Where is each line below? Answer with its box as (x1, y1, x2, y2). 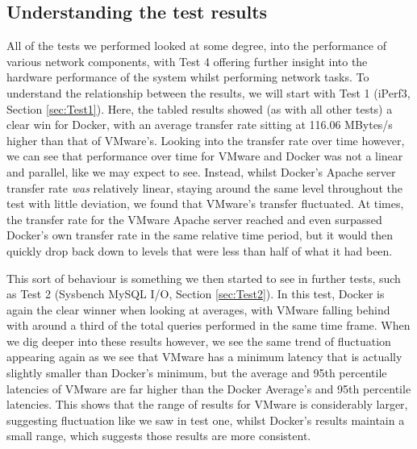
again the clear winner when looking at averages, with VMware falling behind (6, 301, 390, 318)
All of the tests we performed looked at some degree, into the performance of (6, 37, 386, 54)
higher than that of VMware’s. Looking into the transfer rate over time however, (6, 131, 405, 148)
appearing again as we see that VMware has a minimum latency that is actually (6, 348, 402, 365)
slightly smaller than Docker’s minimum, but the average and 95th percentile (6, 364, 387, 381)
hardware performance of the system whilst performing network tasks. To (6, 69, 369, 85)
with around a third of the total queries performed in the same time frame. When (6, 317, 411, 334)
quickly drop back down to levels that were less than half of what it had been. (6, 242, 393, 259)
